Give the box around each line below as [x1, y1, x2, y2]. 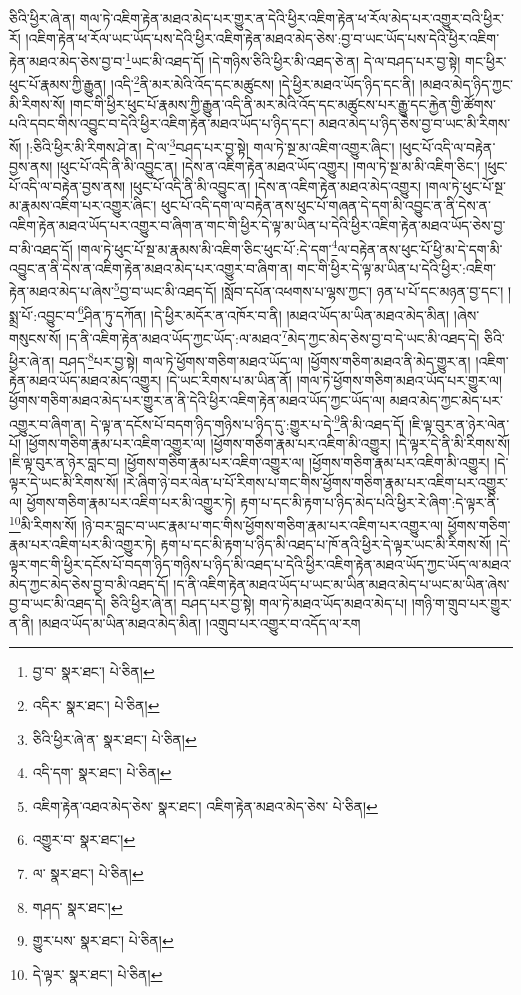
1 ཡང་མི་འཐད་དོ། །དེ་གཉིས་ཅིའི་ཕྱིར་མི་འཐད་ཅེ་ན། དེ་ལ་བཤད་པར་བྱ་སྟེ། [125, 48, 461, 71]
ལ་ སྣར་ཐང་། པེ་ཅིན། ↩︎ [32, 862, 144, 883]
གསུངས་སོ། [9, 327, 62, 348]
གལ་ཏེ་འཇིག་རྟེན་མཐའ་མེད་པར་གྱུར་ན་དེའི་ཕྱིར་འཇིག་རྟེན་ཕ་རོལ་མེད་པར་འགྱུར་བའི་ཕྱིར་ [79, 8, 504, 28]
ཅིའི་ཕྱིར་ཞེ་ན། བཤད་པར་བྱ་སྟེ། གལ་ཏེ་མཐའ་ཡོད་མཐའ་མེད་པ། [110, 593, 408, 614]
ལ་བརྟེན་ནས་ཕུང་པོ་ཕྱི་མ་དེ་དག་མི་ [337, 238, 503, 259]
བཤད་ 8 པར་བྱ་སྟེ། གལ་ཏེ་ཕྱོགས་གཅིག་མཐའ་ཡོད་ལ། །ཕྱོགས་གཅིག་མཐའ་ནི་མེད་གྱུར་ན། [59, 348, 471, 371]
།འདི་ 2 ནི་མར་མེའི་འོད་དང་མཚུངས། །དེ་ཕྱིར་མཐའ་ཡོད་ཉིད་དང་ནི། [110, 71, 415, 95]
